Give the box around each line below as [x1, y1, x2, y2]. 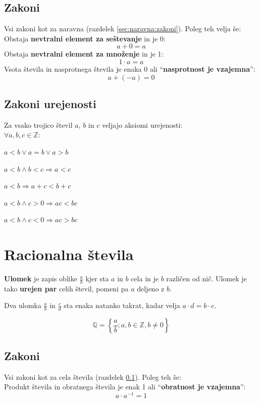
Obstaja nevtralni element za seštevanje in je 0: [4, 33, 166, 43]
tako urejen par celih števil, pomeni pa [4, 283, 129, 293]
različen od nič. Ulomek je [166, 273, 247, 284]
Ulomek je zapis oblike [4, 273, 77, 284]
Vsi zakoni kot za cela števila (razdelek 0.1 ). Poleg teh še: [4, 371, 181, 382]
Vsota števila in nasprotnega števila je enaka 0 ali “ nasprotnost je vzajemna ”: [4, 63, 255, 74]
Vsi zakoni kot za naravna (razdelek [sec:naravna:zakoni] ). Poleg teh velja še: [4, 23, 241, 34]
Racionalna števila [4, 244, 134, 265]
